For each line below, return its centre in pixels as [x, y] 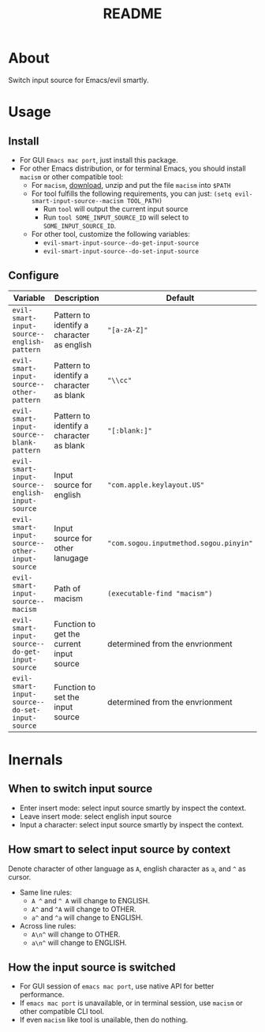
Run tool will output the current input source [116, 208]
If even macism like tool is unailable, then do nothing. [104, 1020]
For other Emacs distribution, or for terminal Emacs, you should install [132, 168]
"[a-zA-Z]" [128, 330]
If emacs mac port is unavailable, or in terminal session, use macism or [131, 1003]
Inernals [35, 760]
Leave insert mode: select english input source [95, 816]
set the [67, 697]
